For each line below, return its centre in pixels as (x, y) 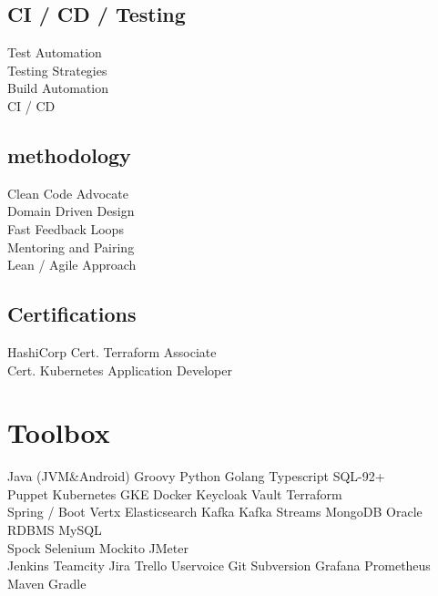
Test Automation (55, 52)
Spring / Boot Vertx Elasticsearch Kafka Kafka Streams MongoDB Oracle (215, 512)
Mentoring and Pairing (71, 247)
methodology (69, 154)
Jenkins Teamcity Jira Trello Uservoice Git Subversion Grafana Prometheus (219, 565)
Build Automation (58, 88)
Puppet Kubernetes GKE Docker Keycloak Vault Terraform (175, 493)
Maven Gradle (47, 583)
